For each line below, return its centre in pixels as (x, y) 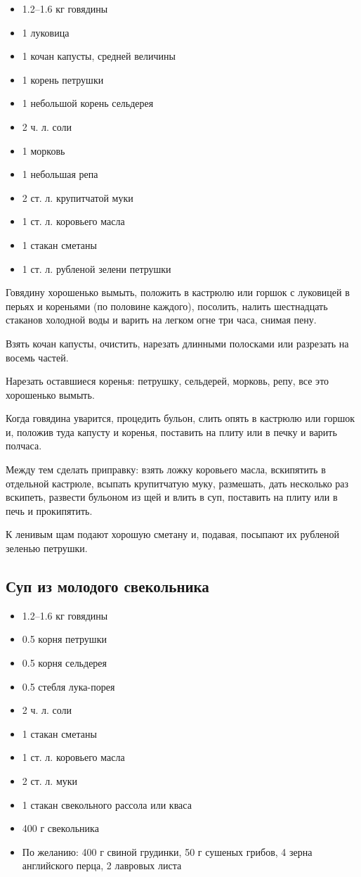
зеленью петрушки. (47, 548)
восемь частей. (37, 357)
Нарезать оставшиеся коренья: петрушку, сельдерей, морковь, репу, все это (168, 381)
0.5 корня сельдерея (64, 663)
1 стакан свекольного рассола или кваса (107, 804)
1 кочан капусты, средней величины (99, 56)
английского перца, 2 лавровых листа (102, 865)
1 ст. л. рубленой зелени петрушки (97, 268)
